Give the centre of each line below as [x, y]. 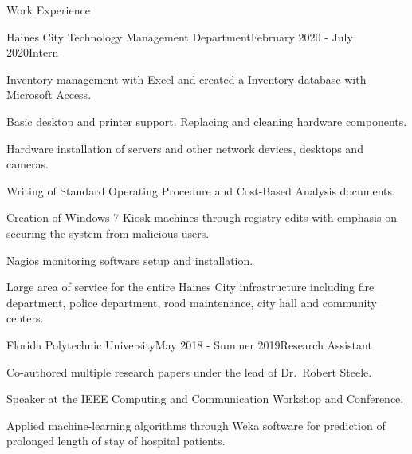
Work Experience [48, 10]
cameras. [27, 164]
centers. [25, 318]
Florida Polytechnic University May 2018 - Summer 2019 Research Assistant [189, 344]
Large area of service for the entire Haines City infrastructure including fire [190, 287]
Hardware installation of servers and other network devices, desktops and [185, 148]
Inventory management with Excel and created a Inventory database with [186, 79]
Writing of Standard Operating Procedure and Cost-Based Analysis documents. [201, 190]
